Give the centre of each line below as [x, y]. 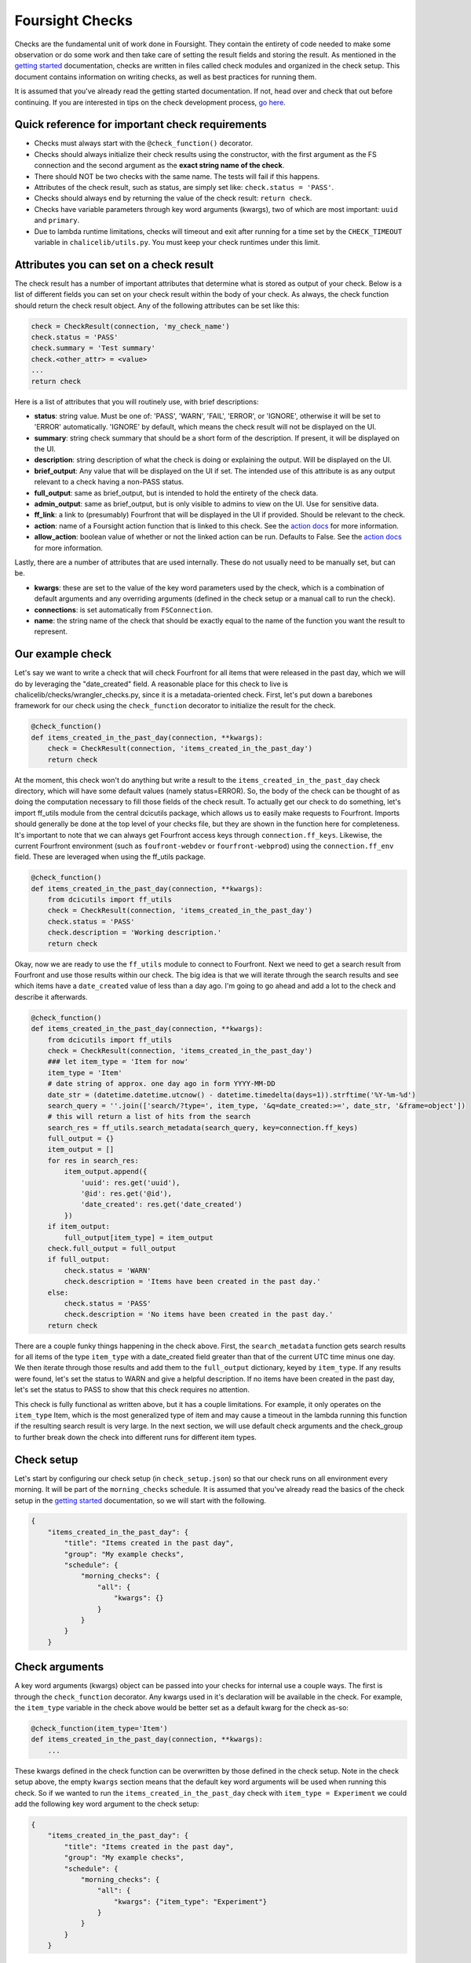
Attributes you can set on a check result [114, 264]
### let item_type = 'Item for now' [118, 1062]
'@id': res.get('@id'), [126, 1194]
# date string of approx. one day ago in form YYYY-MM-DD [161, 1084]
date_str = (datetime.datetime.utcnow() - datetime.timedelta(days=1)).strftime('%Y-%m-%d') [232, 1095]
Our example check [63, 654]
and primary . [57, 221]
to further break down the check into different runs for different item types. [135, 1437]
